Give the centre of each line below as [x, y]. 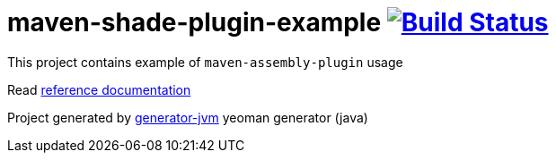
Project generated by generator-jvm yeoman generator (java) [188, 117]
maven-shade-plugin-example [194, 22]
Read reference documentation [99, 89]
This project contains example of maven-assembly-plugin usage [205, 62]
